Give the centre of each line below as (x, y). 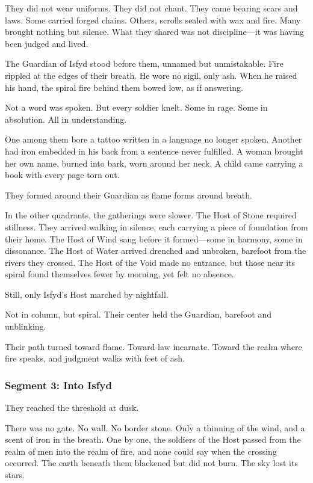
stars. (15, 475)
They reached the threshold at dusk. (72, 408)
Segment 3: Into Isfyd (58, 385)
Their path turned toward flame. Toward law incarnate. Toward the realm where (153, 346)
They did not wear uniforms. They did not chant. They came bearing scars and (151, 8)
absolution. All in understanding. (66, 119)
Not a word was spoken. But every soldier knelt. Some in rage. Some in (136, 107)
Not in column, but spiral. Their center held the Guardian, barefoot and (138, 314)
